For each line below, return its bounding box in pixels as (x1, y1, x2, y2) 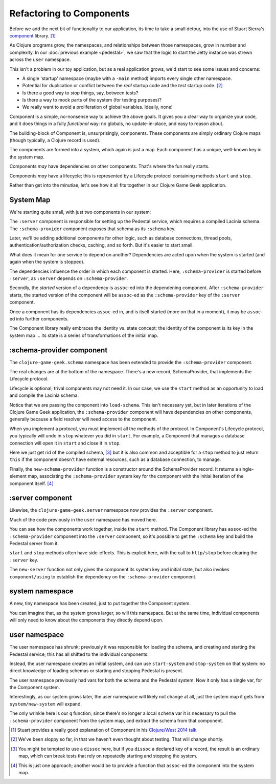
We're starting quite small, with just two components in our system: (9, 209, 151, 215)
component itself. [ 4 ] (9, 480, 54, 487)
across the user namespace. (9, 56, 71, 63)
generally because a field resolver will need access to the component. (9, 416, 157, 423)
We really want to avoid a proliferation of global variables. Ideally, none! (22, 104, 173, 110)
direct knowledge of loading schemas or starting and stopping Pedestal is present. (9, 668, 183, 674)
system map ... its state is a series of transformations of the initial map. (9, 332, 158, 338)
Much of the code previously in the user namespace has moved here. (9, 516, 157, 522)
